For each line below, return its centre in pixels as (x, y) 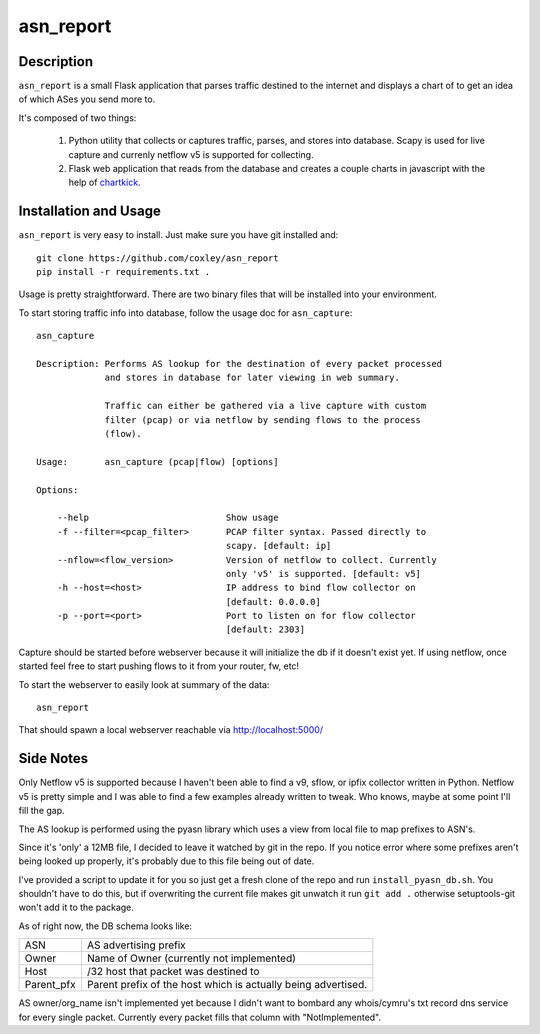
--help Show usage (167, 518)
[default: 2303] (265, 629)
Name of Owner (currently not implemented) (191, 958)
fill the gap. (41, 811)
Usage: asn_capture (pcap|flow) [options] (157, 461)
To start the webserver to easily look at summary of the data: (144, 684)
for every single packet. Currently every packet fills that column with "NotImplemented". (200, 1017)
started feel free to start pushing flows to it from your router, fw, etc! (159, 666)
